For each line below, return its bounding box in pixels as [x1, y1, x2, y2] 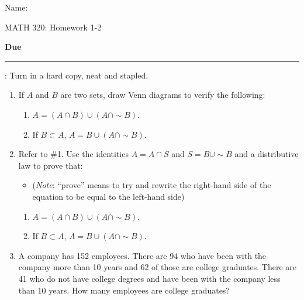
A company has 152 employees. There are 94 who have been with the [18, 249, 267, 261]
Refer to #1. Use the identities [18, 148, 129, 160]
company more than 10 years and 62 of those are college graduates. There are [18, 261, 297, 273]
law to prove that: [18, 159, 83, 171]
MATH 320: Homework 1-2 [5, 21, 102, 33]
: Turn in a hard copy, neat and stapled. [5, 69, 148, 81]
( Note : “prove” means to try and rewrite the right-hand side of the [32, 179, 271, 191]
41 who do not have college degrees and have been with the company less [18, 272, 281, 284]
